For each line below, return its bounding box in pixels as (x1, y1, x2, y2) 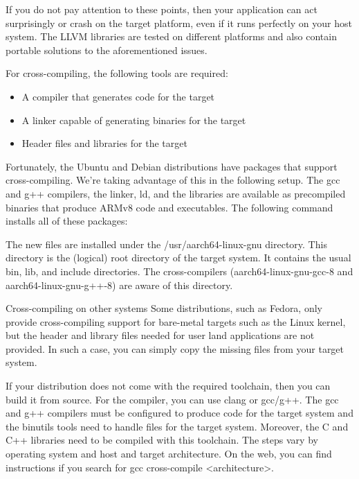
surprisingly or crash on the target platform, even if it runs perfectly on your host (6, 15, 352, 30)
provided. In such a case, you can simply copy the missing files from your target (6, 341, 344, 356)
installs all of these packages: (6, 214, 128, 228)
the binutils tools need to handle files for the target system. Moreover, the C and (6, 419, 349, 433)
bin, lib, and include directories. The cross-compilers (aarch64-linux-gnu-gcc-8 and (6, 263, 353, 278)
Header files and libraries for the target (21, 136, 187, 150)
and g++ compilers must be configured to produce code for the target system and (6, 406, 353, 420)
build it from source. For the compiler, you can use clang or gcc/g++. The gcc (6, 392, 339, 406)
